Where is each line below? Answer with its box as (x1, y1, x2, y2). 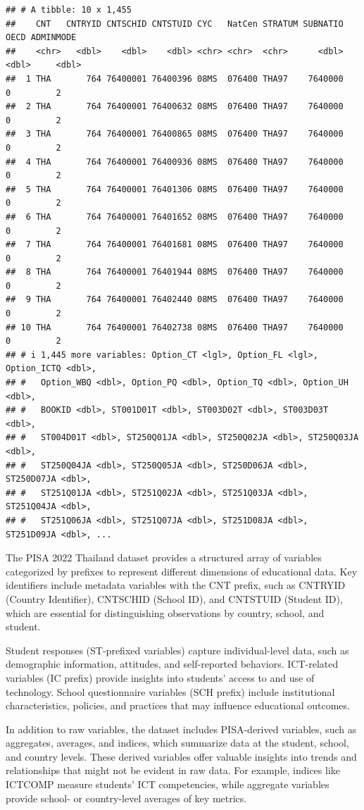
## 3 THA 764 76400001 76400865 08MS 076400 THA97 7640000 (6, 129, 344, 139)
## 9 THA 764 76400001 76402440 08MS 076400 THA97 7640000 (6, 294, 344, 305)
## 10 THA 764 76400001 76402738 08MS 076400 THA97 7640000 (6, 322, 344, 332)
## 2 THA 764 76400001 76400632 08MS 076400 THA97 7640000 (6, 101, 344, 112)
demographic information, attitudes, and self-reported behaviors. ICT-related (6, 656, 339, 671)
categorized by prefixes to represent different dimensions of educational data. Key (6, 563, 358, 578)
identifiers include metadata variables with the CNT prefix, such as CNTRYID (6, 578, 346, 592)
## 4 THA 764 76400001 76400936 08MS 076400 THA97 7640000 (6, 156, 344, 167)
